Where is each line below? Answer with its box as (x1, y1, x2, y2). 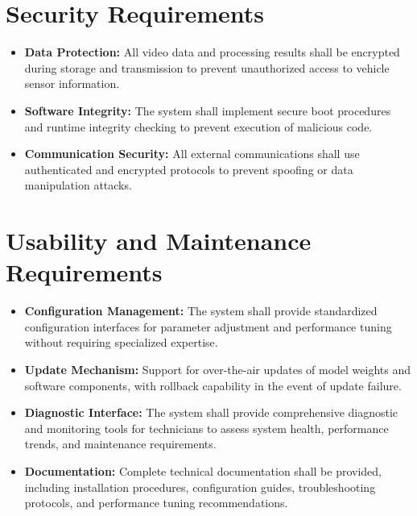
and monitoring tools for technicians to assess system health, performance (24, 419, 389, 436)
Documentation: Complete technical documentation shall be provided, (24, 462, 382, 479)
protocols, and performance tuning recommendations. (24, 494, 288, 511)
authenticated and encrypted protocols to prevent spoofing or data (24, 160, 353, 177)
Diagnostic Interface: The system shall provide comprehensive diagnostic (24, 404, 398, 421)
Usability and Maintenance (6, 224, 312, 257)
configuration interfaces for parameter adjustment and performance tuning (24, 318, 392, 335)
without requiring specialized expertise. (24, 334, 218, 351)
